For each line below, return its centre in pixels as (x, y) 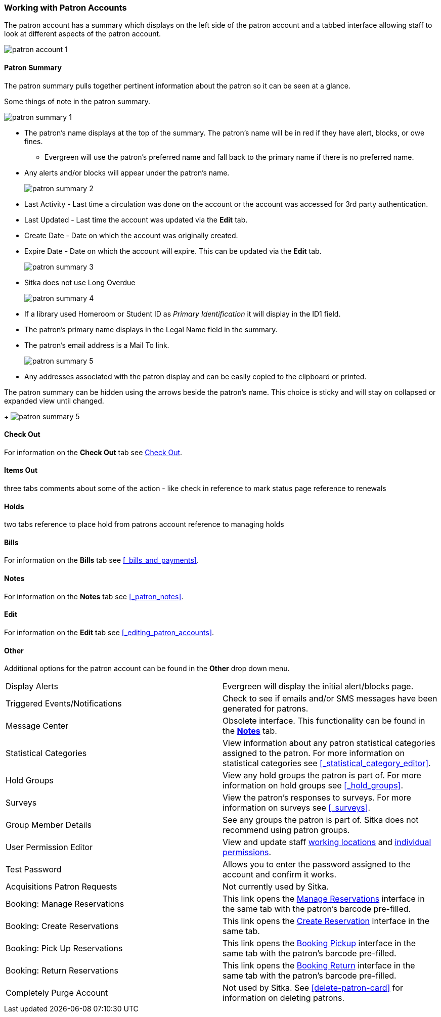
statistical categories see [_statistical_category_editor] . (327, 763)
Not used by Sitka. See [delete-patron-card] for (313, 988)
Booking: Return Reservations (62, 971)
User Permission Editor (49, 847)
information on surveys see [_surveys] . (297, 808)
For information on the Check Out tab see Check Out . (93, 452)
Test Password (34, 870)
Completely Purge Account (57, 993)
